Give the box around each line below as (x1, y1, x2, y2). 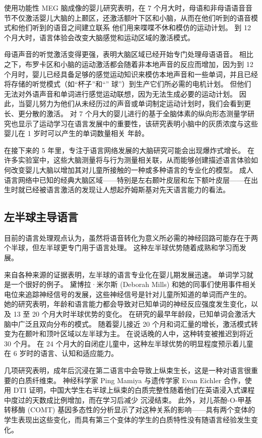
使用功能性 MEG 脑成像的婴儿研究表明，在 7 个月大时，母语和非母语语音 (4, 3, 246, 13)
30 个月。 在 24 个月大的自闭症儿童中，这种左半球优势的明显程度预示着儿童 (4, 338, 253, 348)
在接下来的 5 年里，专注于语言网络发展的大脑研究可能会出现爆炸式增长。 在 (4, 144, 254, 155)
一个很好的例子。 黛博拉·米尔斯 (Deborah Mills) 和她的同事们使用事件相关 (11, 279, 256, 289)
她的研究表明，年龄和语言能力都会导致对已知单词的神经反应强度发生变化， (4, 299, 251, 309)
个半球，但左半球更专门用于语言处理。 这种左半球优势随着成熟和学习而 (4, 242, 239, 253)
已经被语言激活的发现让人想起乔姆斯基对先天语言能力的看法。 (25, 184, 230, 195)
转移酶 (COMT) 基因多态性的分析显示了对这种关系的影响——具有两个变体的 (4, 404, 255, 415)
